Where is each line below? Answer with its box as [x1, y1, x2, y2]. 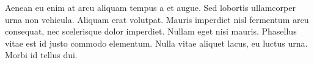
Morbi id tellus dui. [5, 48, 78, 61]
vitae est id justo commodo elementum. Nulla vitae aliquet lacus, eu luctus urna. [5, 36, 308, 49]
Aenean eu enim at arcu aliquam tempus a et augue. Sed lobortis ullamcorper [5, 1, 296, 13]
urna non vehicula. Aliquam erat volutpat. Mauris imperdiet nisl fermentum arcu [5, 13, 309, 25]
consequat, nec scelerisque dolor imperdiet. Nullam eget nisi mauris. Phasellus [5, 25, 297, 38]
